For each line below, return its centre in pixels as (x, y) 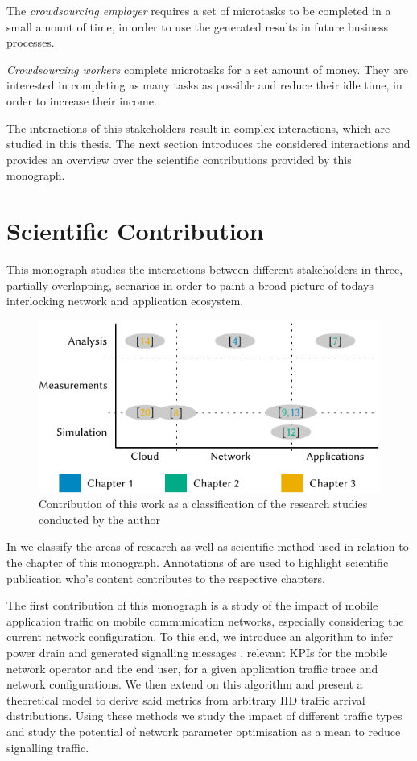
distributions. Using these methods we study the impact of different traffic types (204, 716)
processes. (31, 42)
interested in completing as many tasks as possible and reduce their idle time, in (204, 85)
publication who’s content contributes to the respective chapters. (166, 578)
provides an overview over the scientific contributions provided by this (179, 159)
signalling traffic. (48, 747)
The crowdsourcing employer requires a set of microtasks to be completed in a (199, 10)
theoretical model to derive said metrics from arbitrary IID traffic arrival (186, 699)
